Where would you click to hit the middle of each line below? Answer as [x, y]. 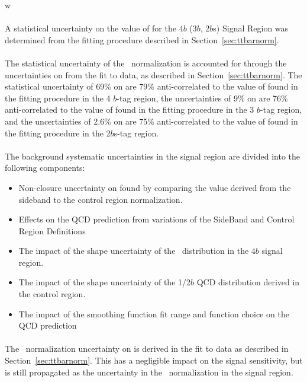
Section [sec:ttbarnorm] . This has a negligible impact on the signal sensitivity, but [154, 360]
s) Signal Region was [251, 28]
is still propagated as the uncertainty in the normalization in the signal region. [149, 372]
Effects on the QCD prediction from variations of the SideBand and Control [156, 219]
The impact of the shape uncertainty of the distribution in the [134, 251]
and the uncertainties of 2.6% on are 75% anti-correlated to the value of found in [151, 121]
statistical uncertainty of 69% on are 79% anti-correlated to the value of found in [151, 86]
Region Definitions [52, 230]
